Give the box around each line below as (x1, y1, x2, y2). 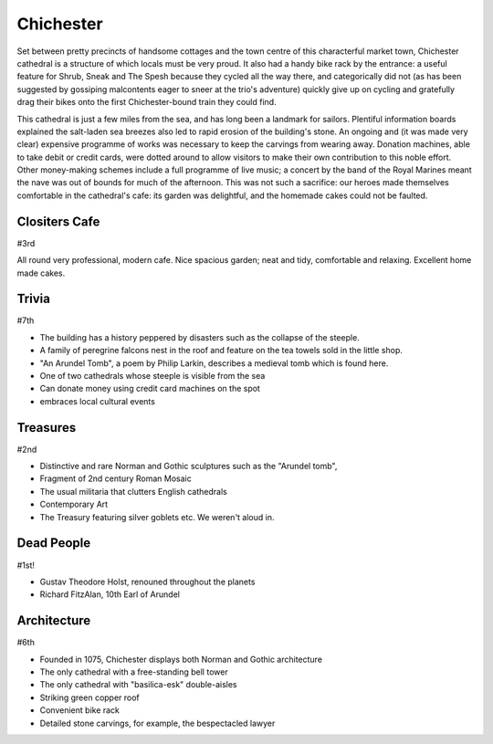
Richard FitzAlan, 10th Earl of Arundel (39, 589, 180, 600)
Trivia (16, 291, 50, 307)
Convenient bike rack (39, 705, 121, 716)
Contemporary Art (39, 498, 109, 510)
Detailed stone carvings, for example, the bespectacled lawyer (39, 718, 276, 728)
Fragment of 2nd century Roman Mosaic (39, 473, 192, 484)
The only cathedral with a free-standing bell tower (39, 666, 228, 677)
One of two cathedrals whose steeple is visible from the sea (39, 371, 266, 381)
